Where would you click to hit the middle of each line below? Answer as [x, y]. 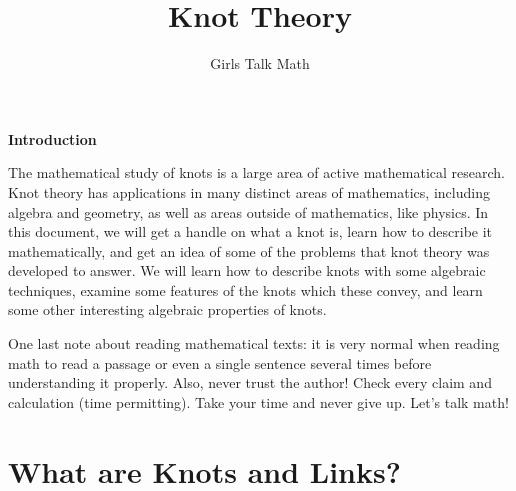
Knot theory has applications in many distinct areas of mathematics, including [249, 191]
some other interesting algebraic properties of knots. [167, 309]
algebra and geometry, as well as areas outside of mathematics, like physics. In [248, 211]
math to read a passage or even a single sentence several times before [220, 362]
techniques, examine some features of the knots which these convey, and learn [245, 289]
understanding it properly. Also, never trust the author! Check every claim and [250, 382]
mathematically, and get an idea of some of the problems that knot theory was [249, 250]
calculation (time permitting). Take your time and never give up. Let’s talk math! [258, 401]
